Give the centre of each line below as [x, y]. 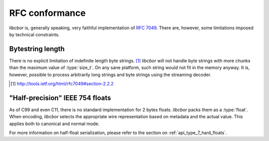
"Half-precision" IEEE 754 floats [60, 98]
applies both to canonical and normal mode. [54, 124]
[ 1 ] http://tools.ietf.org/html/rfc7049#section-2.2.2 [62, 84]
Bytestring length [37, 49]
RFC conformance [47, 13]
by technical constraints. [34, 34]
